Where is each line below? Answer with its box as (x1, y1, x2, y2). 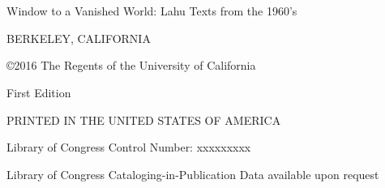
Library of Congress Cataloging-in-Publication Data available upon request (6, 165, 379, 182)
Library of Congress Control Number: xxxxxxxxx (6, 139, 251, 156)
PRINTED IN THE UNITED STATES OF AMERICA (6, 111, 281, 128)
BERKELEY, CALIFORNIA (6, 29, 151, 46)
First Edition (6, 83, 71, 100)
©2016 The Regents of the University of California (6, 57, 256, 74)
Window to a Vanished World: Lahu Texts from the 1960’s (6, 2, 297, 19)
